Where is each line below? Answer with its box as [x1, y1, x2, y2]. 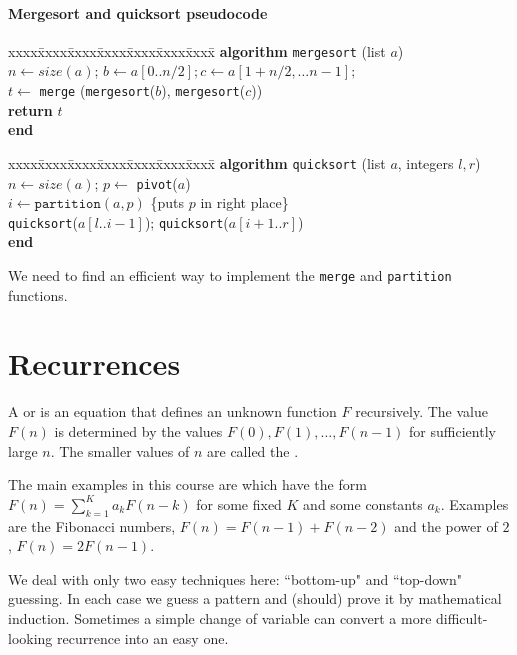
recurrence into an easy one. [57, 627, 229, 648]
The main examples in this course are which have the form [8, 474, 367, 495]
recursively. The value [355, 401, 488, 422]
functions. [8, 284, 68, 305]
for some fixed [196, 493, 282, 514]
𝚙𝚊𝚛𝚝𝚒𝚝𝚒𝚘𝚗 [34, 197, 101, 212]
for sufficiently [409, 421, 496, 442]
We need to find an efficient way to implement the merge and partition [8, 265, 452, 286]
